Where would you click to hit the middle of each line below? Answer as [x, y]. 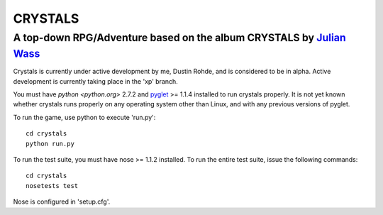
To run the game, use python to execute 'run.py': [84, 117]
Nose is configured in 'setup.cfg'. [62, 202]
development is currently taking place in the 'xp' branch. [96, 81]
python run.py [50, 143]
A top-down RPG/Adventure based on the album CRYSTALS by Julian [180, 38]
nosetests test [52, 186]
